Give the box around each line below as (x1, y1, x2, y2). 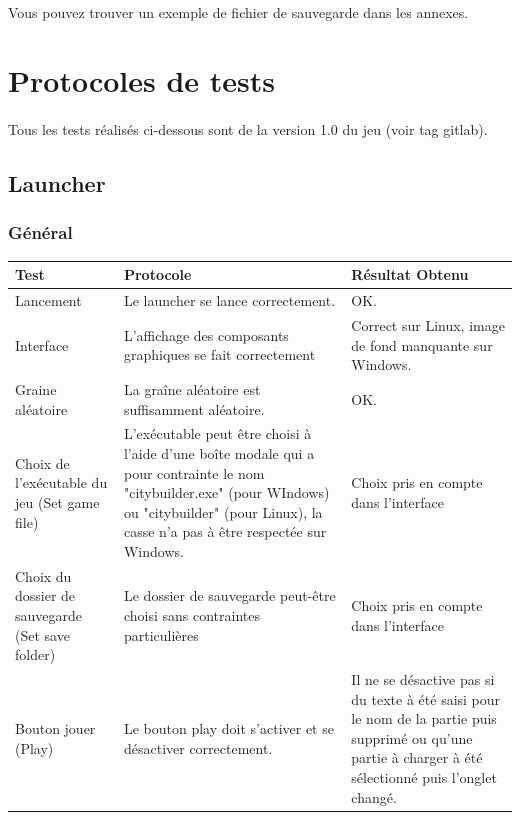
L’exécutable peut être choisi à (123, 423, 312, 444)
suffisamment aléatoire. (123, 398, 265, 419)
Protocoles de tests (8, 60, 276, 101)
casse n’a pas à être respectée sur (123, 521, 327, 542)
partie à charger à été (351, 747, 483, 768)
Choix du (15, 565, 72, 586)
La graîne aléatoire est (123, 378, 261, 399)
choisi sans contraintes (123, 605, 261, 625)
